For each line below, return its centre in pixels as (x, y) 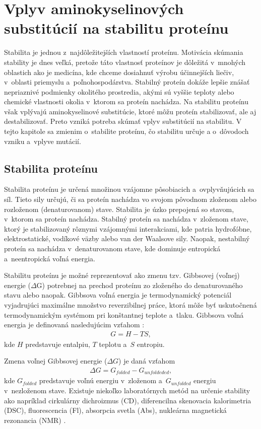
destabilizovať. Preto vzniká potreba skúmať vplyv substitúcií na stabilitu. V (123, 121)
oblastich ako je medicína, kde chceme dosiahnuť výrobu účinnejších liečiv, (119, 72)
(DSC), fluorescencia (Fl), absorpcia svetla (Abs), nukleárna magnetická (115, 410)
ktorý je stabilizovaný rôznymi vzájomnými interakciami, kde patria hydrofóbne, (128, 228)
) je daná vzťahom (147, 361)
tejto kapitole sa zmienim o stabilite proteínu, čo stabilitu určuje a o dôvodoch (126, 131)
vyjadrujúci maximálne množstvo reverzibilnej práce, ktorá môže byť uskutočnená (130, 304)
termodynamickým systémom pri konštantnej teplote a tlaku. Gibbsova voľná (124, 314)
